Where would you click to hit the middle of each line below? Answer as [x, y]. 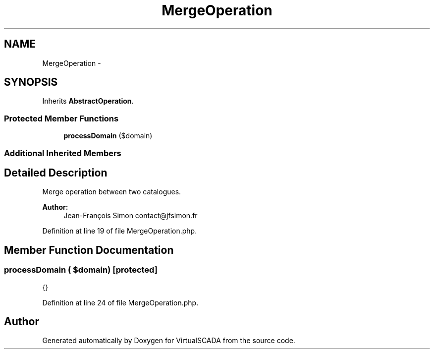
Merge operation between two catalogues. [112, 192]
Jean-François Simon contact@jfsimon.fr [131, 216]
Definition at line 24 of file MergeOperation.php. [120, 302]
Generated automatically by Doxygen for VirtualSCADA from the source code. [169, 341]
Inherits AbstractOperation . [88, 101]
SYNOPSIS [31, 82]
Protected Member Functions [61, 118]
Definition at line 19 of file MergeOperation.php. [120, 231]
